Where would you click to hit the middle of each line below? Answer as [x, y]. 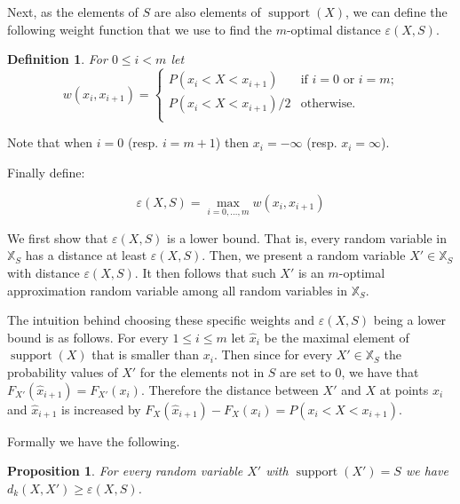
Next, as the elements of [73, 12]
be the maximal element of [337, 337]
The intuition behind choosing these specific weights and [161, 320]
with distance [44, 272]
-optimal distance [333, 29]
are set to [305, 371]
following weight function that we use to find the [139, 29]
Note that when [50, 142]
